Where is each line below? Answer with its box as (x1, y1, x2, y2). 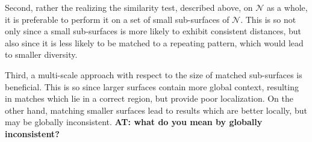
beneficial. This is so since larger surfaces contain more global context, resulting (5, 80, 299, 93)
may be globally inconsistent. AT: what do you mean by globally (5, 116, 263, 128)
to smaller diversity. (5, 48, 78, 61)
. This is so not (240, 13, 296, 25)
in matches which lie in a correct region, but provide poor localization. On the (5, 92, 294, 105)
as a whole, (266, 1, 308, 13)
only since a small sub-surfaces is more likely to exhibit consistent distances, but (5, 25, 301, 37)
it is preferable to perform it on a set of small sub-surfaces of (5, 13, 229, 25)
